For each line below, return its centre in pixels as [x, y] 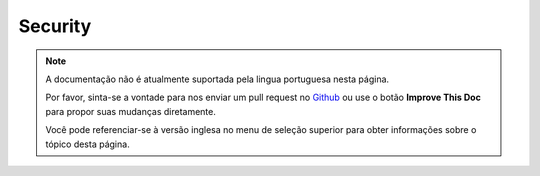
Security [55, 26]
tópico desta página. [87, 144]
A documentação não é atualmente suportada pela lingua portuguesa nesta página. [217, 79]
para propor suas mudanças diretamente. [131, 111]
